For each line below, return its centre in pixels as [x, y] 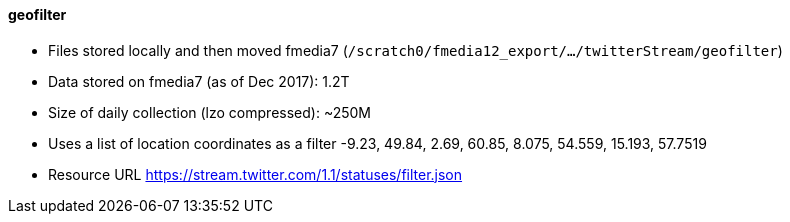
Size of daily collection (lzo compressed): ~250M [209, 112]
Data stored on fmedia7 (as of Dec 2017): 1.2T [199, 81]
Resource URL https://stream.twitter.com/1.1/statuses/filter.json [255, 174]
